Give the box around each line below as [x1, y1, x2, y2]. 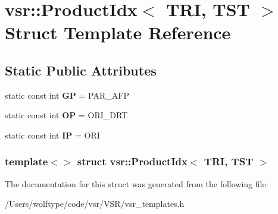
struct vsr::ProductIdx [77, 154, 188, 169]
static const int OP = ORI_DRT [5, 109, 128, 121]
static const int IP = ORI [5, 128, 100, 141]
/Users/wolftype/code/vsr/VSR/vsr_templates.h [5, 197, 185, 210]
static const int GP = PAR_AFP [5, 89, 129, 101]
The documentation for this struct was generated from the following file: [5, 177, 268, 190]
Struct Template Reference [5, 20, 231, 45]
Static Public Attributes [5, 61, 157, 79]
